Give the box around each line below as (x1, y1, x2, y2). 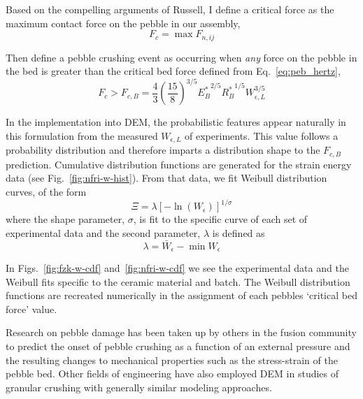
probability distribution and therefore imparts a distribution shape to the (6, 143, 320, 157)
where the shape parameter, (6, 212, 125, 226)
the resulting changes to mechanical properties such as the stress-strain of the (6, 352, 338, 367)
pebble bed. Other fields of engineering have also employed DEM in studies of (6, 366, 339, 381)
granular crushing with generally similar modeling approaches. (6, 379, 272, 394)
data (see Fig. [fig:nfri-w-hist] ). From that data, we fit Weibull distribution (6, 171, 327, 185)
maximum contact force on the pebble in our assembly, (6, 15, 241, 30)
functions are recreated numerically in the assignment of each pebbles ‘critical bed (6, 288, 357, 303)
